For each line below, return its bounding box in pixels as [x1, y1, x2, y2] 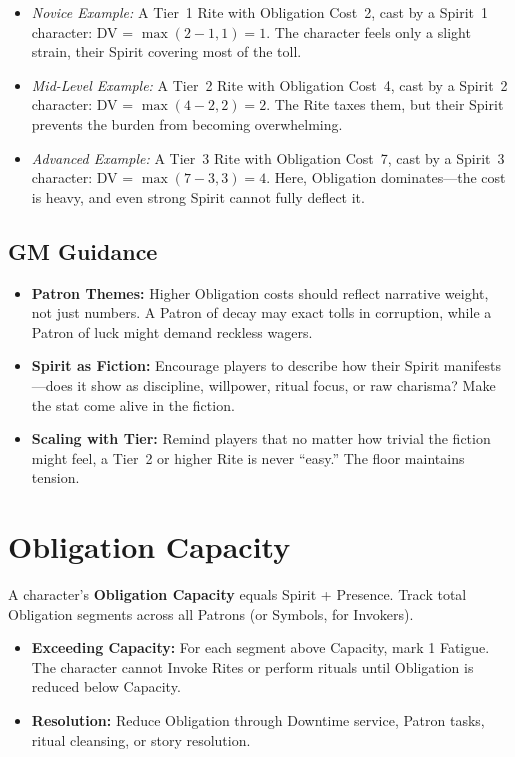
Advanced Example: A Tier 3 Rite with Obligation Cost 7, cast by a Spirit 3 [31, 147, 505, 168]
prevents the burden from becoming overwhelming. [31, 113, 343, 134]
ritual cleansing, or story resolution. [31, 729, 251, 750]
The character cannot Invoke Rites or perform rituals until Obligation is [31, 656, 474, 677]
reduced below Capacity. [31, 676, 181, 697]
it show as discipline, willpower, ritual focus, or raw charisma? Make [77, 374, 496, 395]
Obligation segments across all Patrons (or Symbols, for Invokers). [8, 603, 414, 624]
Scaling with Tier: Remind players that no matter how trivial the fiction [31, 428, 491, 449]
